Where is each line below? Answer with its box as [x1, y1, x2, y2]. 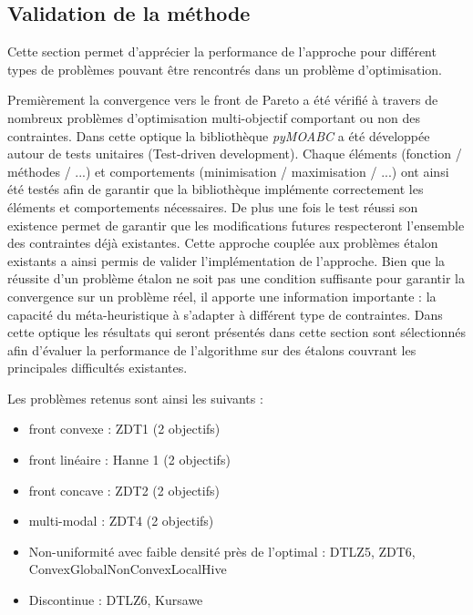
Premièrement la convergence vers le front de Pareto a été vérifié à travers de [7, 90, 438, 109]
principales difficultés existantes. [7, 358, 188, 377]
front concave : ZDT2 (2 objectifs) [28, 480, 220, 499]
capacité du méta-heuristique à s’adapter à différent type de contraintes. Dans [7, 304, 443, 323]
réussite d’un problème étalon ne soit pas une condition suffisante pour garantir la [7, 269, 465, 288]
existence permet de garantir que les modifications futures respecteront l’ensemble [7, 215, 465, 234]
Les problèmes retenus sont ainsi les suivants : [7, 388, 263, 407]
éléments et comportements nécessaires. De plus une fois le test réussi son [7, 197, 418, 216]
